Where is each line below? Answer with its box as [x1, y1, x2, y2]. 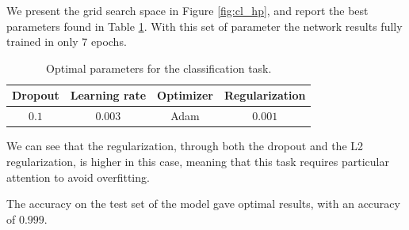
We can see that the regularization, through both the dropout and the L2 [6, 138, 364, 154]
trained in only [6, 33, 78, 50]
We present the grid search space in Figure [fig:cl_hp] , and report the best [6, 2, 369, 18]
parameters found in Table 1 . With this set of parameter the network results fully [6, 17, 403, 34]
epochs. [91, 33, 127, 50]
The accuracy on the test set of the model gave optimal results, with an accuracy [6, 195, 400, 212]
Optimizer [157, 87, 213, 104]
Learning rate [70, 87, 147, 104]
